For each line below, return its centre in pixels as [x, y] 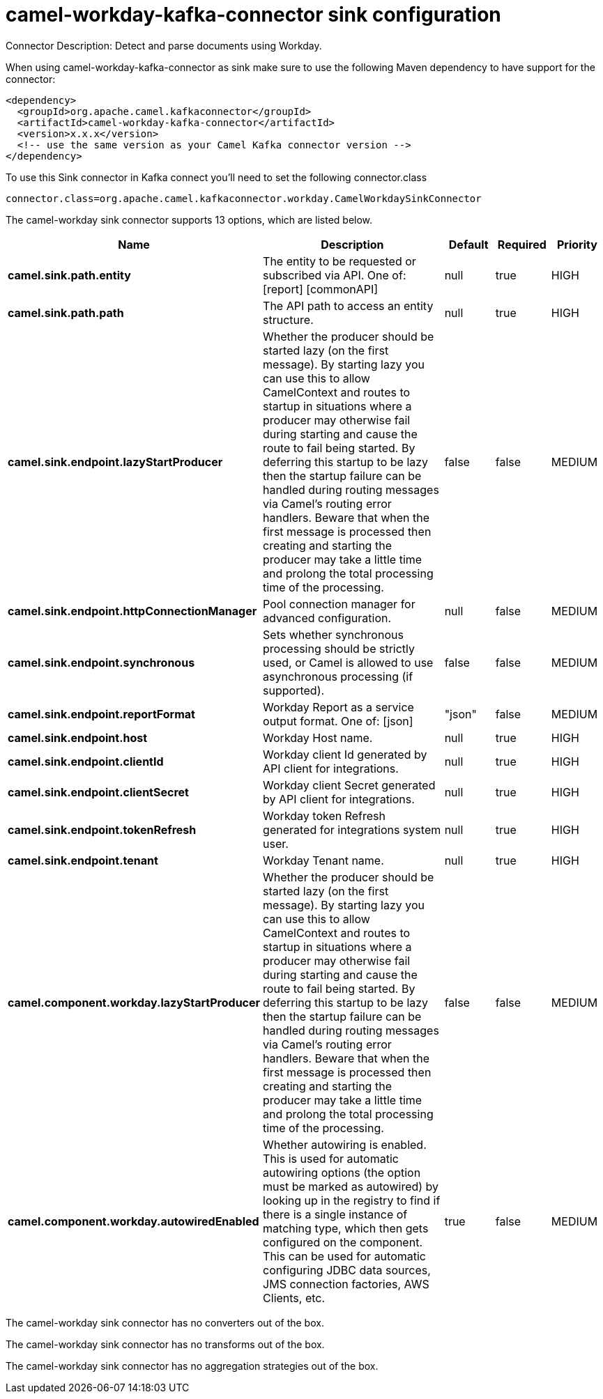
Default [468, 244]
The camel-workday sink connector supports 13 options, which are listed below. [189, 219]
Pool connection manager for [339, 604]
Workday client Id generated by [345, 754]
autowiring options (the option [342, 1172]
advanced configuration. [327, 618]
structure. [288, 319]
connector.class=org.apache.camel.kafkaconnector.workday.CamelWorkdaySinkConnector [244, 198]
